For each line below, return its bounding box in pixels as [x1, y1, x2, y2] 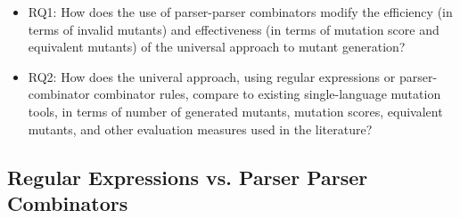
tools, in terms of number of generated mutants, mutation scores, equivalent [28, 101, 443, 120]
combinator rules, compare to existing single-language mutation [94, 85, 441, 103]
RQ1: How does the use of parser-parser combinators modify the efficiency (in [28, 3, 453, 20]
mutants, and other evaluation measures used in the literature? [28, 119, 373, 138]
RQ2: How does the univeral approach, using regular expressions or [28, 67, 396, 85]
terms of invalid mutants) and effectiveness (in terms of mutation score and [28, 20, 439, 38]
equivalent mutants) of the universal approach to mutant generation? [28, 37, 406, 56]
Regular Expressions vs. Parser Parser [7, 163, 368, 190]
